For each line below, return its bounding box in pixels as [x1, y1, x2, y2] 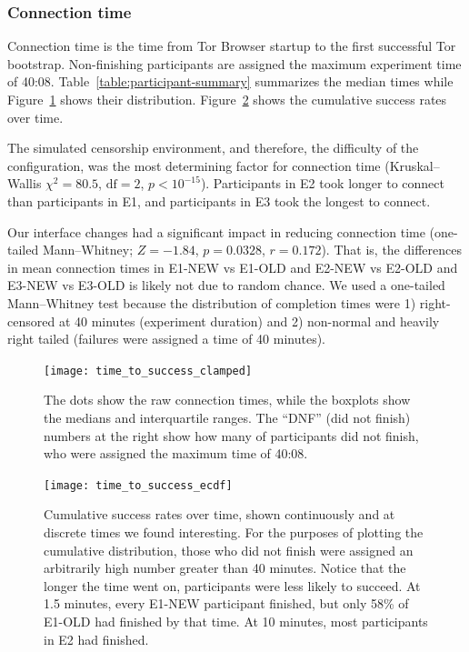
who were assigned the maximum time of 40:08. [44, 444, 308, 463]
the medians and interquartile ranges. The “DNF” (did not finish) [44, 407, 411, 426]
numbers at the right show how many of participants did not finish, [44, 426, 419, 445]
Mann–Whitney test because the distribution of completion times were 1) [7, 293, 416, 312]
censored [7, 311, 55, 330]
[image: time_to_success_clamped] [44, 364, 253, 377]
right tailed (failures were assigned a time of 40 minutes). [7, 329, 326, 348]
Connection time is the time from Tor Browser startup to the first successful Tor [7, 36, 456, 55]
